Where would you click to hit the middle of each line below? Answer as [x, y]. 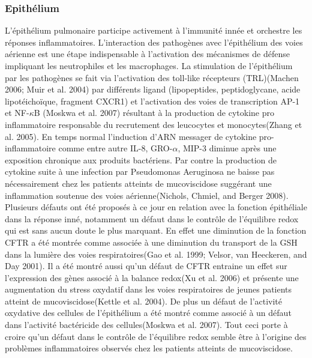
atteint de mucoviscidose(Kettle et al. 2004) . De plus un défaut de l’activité [144, 301]
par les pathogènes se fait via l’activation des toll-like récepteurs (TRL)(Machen [152, 77]
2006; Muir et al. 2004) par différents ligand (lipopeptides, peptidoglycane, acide [153, 89]
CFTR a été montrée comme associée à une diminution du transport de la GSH [151, 242]
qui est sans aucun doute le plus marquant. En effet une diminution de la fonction [156, 230]
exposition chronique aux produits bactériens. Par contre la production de [141, 159]
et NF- [17, 113]
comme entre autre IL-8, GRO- [115, 148]
